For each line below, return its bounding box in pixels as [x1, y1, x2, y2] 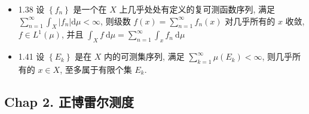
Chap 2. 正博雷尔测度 [4, 92, 134, 110]
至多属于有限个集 [65, 63, 132, 75]
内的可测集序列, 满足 [104, 50, 185, 63]
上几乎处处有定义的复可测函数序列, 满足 [119, 3, 275, 15]
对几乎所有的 [225, 14, 276, 27]
